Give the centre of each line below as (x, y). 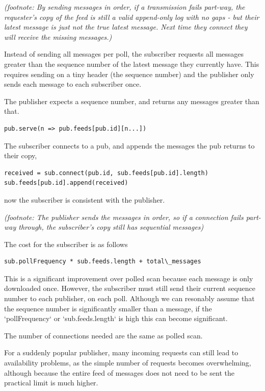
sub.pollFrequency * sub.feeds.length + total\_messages (103, 262)
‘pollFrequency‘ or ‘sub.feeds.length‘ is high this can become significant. (116, 318)
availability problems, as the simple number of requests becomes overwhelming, (128, 363)
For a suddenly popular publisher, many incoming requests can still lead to (121, 352)
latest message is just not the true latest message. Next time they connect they (126, 27)
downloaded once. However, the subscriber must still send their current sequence (130, 288)
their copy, (21, 155)
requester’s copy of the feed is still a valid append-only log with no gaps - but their (132, 17)
